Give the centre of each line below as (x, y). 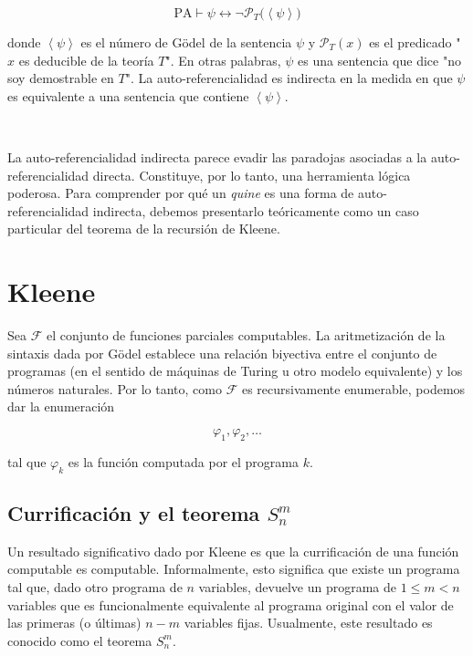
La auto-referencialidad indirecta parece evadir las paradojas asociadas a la (217, 156)
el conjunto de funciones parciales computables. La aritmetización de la (246, 335)
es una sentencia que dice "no (379, 60)
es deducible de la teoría (86, 60)
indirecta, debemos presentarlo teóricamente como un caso (256, 210)
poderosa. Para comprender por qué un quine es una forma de (181, 193)
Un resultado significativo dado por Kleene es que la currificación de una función (233, 551)
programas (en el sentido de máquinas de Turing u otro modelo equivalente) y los (235, 371)
